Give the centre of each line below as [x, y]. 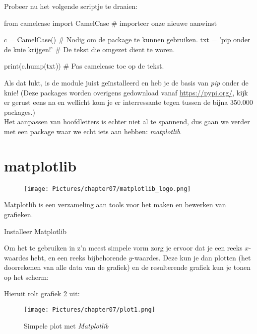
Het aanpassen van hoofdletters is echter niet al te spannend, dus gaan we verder [127, 122]
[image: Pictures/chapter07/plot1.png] [90, 310]
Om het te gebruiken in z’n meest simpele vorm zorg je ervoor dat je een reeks [123, 248]
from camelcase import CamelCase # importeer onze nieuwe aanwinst [110, 23]
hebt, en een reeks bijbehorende [78, 257]
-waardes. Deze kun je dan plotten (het [192, 257]
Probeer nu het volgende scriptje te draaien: [71, 6]
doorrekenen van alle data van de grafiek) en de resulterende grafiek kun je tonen [127, 267]
